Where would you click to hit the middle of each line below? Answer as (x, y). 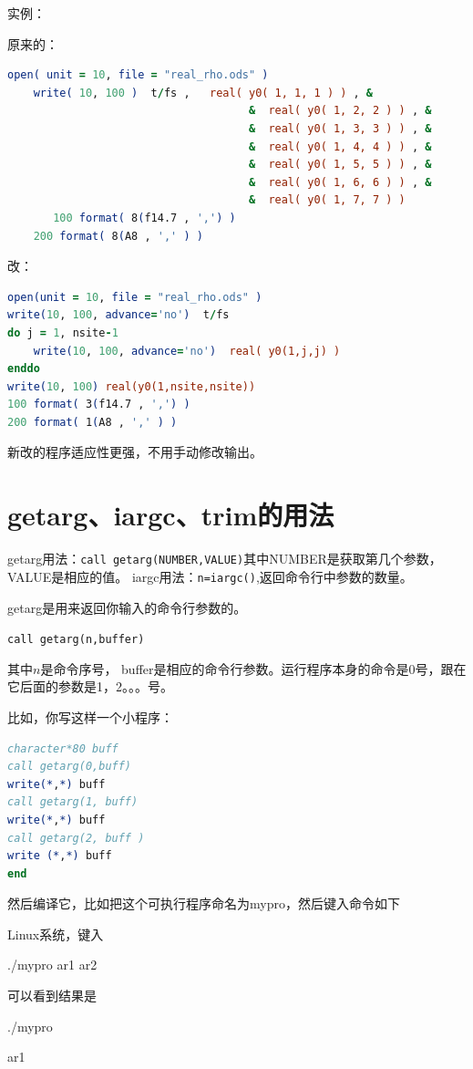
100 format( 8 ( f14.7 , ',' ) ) (144, 218)
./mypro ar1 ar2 (52, 965)
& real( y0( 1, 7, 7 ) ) (327, 200)
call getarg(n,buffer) (76, 640)
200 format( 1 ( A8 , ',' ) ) (93, 422)
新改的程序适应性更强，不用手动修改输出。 (135, 452)
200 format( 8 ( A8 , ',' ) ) (118, 236)
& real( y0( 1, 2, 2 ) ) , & (340, 111)
